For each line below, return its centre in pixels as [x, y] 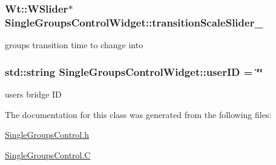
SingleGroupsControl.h [47, 135]
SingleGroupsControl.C [48, 154]
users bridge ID [33, 94]
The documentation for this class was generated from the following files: [138, 114]
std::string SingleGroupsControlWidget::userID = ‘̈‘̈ [134, 71]
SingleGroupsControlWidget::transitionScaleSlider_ [134, 22]
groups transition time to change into [74, 45]
